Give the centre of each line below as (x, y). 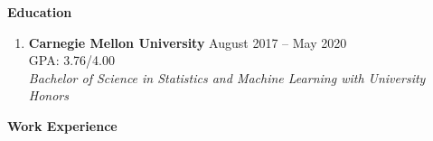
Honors (49, 95)
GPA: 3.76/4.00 (71, 60)
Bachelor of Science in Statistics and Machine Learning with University (227, 77)
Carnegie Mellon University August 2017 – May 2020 (188, 42)
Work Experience (62, 125)
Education (40, 12)
